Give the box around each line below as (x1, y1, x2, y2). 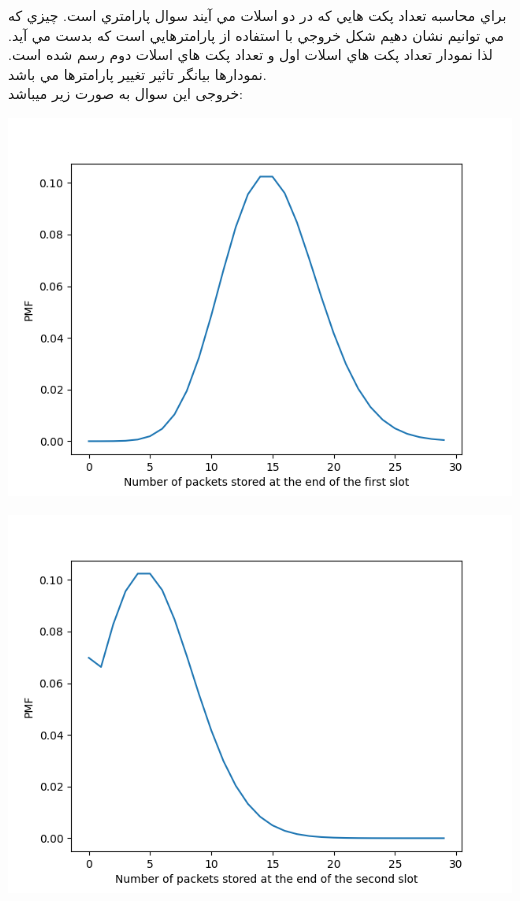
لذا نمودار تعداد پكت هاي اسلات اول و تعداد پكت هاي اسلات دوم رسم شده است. (8, 44, 493, 65)
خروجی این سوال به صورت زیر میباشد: (8, 83, 243, 104)
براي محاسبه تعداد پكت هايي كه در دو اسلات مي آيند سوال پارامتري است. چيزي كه (8, 5, 507, 25)
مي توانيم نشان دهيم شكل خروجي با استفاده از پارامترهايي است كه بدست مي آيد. (8, 24, 505, 45)
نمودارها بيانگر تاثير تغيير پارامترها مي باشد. (8, 63, 267, 84)
